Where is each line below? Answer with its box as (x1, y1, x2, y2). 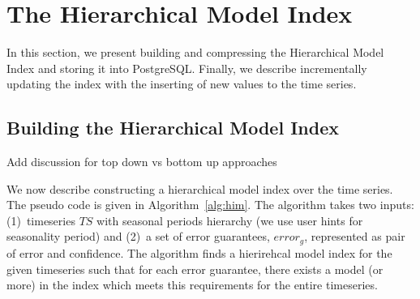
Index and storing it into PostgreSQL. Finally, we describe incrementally (6, 59, 367, 76)
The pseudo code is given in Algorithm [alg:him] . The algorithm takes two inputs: (6, 196, 414, 213)
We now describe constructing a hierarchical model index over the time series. (6, 180, 393, 197)
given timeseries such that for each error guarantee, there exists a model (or (6, 260, 384, 277)
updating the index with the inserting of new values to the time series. (6, 75, 357, 92)
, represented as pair (304, 228, 405, 245)
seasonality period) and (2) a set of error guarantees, (6, 228, 270, 245)
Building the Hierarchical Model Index (6, 115, 339, 140)
